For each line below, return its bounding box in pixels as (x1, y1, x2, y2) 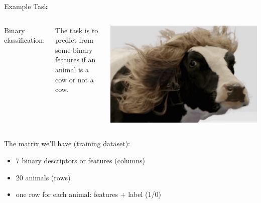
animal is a (55, 64, 89, 74)
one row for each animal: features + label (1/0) (16, 189, 161, 199)
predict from (55, 35, 93, 45)
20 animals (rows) (16, 172, 71, 182)
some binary (55, 44, 93, 55)
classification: (4, 35, 45, 45)
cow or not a (55, 74, 94, 84)
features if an (55, 54, 96, 65)
